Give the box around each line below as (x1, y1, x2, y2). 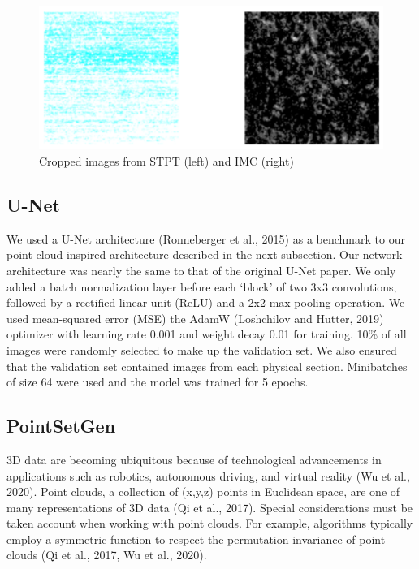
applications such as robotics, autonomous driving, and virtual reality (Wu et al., (6, 467, 410, 484)
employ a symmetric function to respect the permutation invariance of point (6, 530, 386, 547)
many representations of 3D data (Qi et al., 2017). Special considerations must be (6, 498, 413, 515)
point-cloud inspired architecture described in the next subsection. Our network (6, 246, 403, 263)
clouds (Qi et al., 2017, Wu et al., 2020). (6, 546, 207, 563)
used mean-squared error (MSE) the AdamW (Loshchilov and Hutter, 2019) (6, 309, 384, 326)
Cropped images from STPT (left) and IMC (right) (39, 152, 294, 169)
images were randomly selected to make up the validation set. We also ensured (6, 341, 397, 358)
